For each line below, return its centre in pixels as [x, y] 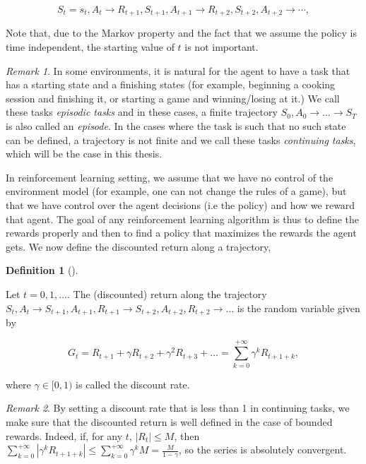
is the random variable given [299, 308]
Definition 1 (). [42, 270]
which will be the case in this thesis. [84, 154]
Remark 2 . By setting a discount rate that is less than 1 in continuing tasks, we [178, 408]
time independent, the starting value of [90, 47]
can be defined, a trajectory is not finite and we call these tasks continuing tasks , [181, 139]
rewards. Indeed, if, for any [64, 435]
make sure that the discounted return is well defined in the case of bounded [169, 421]
